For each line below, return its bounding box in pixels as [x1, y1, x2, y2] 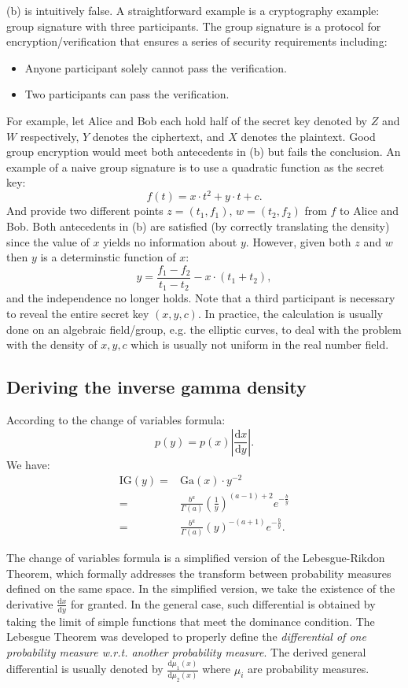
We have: [6, 456, 50, 472]
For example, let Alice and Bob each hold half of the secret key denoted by [6, 112, 368, 128]
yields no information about [103, 233, 237, 250]
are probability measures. [247, 660, 369, 677]
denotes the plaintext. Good [241, 128, 376, 144]
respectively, [20, 128, 79, 144]
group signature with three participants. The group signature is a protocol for [6, 17, 381, 34]
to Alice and [340, 202, 399, 219]
